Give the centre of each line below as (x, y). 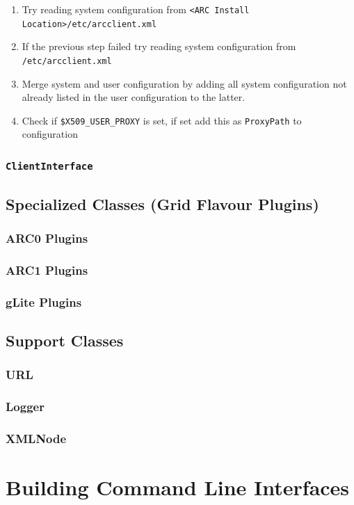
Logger (25, 407)
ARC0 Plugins (47, 238)
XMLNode (36, 439)
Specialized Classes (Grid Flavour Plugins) (162, 203)
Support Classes (65, 340)
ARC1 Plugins (47, 270)
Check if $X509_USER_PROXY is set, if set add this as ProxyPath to (162, 120)
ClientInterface (49, 166)
